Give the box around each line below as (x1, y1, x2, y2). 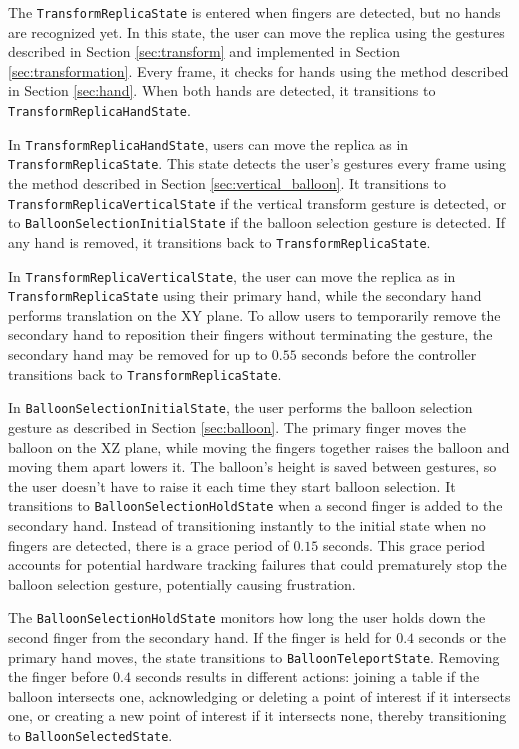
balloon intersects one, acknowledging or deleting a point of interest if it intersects (8, 685, 511, 706)
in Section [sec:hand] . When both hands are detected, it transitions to (8, 80, 436, 101)
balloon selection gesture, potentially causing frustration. (8, 573, 356, 594)
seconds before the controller (301, 344, 477, 365)
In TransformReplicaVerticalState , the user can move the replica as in (8, 265, 456, 286)
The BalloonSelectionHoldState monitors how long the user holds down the (8, 607, 486, 628)
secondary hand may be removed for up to (8, 344, 268, 365)
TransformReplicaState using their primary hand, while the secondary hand (8, 285, 482, 306)
